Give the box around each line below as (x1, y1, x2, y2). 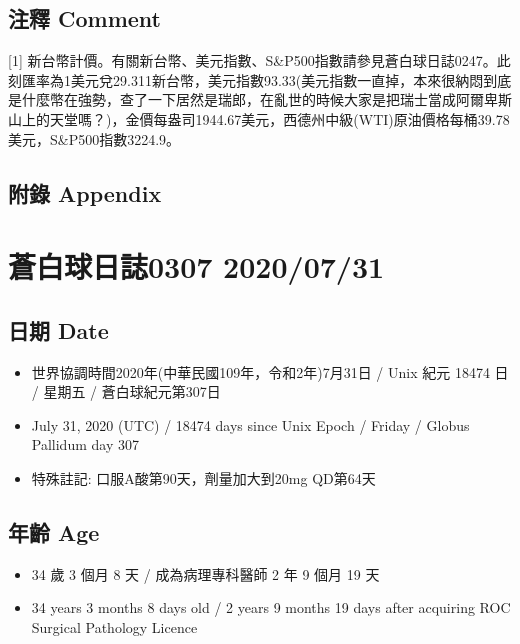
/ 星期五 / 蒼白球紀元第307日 (31, 381, 221, 402)
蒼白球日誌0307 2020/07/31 (8, 246, 385, 287)
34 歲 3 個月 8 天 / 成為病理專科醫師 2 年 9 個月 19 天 (31, 563, 380, 584)
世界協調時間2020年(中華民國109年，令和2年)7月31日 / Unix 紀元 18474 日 (31, 361, 509, 382)
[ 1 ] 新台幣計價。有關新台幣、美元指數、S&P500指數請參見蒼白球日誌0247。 (8, 50, 497, 71)
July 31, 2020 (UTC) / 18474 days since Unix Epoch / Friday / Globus (31, 414, 470, 435)
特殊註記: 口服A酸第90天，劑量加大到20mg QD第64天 (31, 467, 376, 488)
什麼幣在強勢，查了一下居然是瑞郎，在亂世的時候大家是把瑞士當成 (21, 89, 456, 110)
